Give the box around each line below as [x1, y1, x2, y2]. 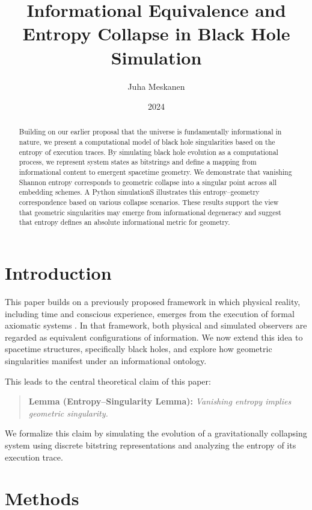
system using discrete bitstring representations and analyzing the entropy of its [5, 438, 296, 451]
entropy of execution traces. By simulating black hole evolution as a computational [19, 146, 278, 157]
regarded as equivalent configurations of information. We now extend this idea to [5, 330, 303, 343]
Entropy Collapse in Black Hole [22, 21, 290, 46]
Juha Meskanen [127, 80, 185, 92]
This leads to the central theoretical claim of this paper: [5, 374, 211, 387]
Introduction [5, 260, 112, 285]
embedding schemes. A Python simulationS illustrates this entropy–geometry [19, 187, 260, 197]
